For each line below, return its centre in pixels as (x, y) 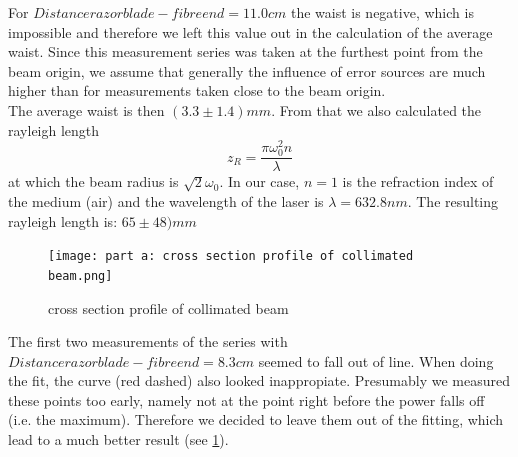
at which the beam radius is (93, 181)
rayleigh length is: (63, 220)
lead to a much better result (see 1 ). (118, 439)
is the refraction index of (418, 181)
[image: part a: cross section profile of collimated (231, 256)
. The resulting (453, 201)
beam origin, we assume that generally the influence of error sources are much (247, 70)
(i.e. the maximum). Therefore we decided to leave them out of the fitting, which (256, 419)
